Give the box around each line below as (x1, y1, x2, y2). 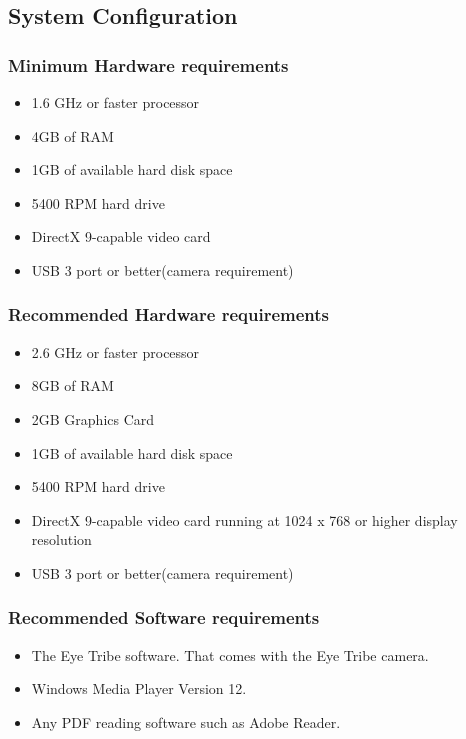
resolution (31, 529, 92, 550)
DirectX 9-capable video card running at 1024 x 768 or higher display (31, 509, 458, 530)
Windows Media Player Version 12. (31, 678, 247, 699)
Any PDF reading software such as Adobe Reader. (31, 711, 341, 732)
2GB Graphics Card (31, 408, 155, 429)
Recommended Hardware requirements (8, 302, 329, 327)
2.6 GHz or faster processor (31, 341, 200, 362)
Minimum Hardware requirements (8, 52, 289, 77)
